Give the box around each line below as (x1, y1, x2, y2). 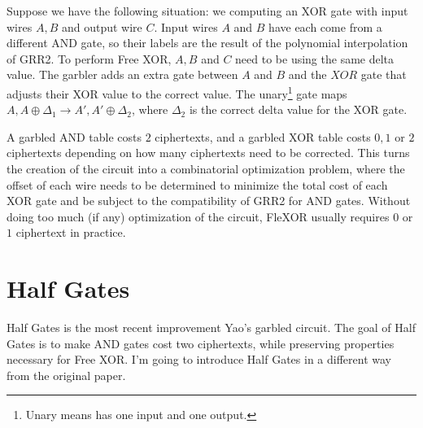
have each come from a (268, 18, 382, 35)
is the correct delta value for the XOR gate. (189, 101, 408, 118)
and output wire (61, 18, 142, 35)
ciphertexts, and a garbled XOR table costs (155, 128, 371, 145)
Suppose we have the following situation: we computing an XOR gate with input (7, 2, 408, 19)
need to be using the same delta (235, 50, 395, 67)
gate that (360, 66, 407, 83)
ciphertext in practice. (15, 224, 126, 241)
